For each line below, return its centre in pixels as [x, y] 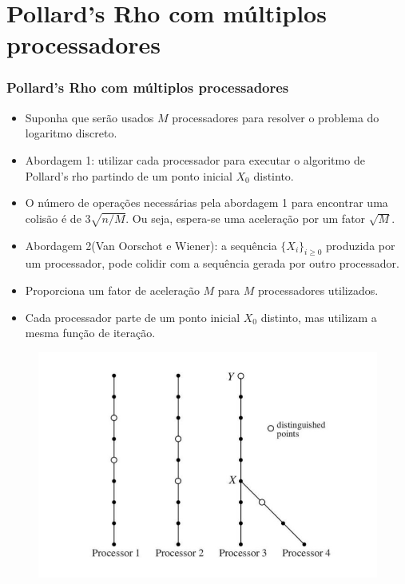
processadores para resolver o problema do [276, 117]
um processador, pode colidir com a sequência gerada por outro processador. [212, 263]
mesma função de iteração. [90, 333]
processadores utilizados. [318, 290]
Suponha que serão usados [89, 117]
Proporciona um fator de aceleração [112, 290]
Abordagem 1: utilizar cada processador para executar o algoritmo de [195, 159]
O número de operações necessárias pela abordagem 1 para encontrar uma [206, 203]
